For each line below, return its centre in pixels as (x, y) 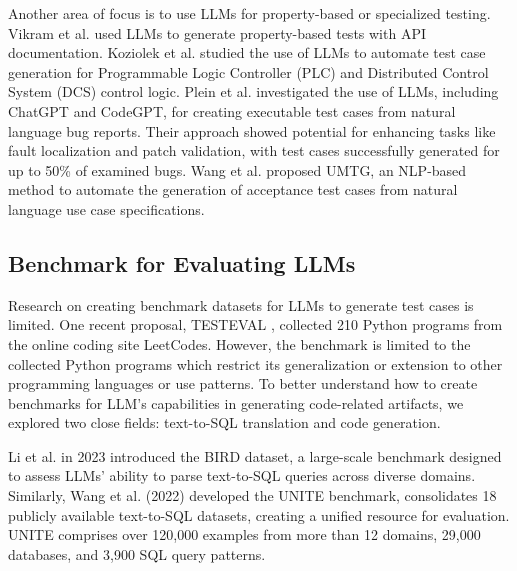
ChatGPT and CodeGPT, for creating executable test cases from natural (232, 110)
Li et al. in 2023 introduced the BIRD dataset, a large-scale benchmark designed (255, 455)
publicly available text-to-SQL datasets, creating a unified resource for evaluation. (259, 514)
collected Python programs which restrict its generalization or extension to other (255, 363)
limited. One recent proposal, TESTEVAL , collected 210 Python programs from (255, 324)
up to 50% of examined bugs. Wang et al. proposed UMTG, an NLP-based (237, 169)
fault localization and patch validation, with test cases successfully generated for (254, 150)
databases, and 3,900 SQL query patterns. (137, 553)
